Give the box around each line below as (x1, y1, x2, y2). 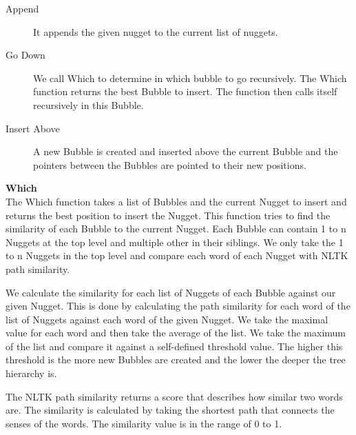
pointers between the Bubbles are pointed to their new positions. (33, 157, 306, 172)
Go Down (6, 48, 45, 62)
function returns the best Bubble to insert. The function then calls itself (33, 84, 337, 99)
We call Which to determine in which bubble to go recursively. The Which (33, 70, 347, 85)
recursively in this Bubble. (33, 97, 144, 112)
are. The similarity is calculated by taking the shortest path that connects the (6, 403, 335, 417)
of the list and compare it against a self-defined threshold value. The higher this (6, 338, 343, 353)
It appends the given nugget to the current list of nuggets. (33, 24, 278, 39)
